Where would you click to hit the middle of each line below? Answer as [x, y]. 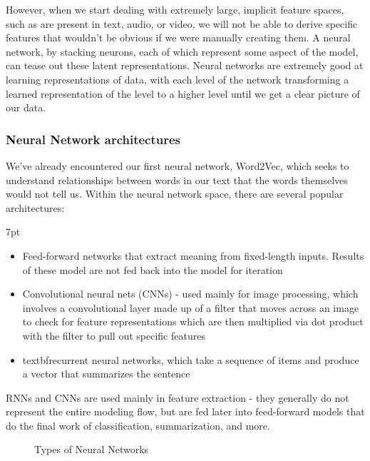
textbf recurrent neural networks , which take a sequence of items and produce [191, 359]
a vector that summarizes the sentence [106, 374]
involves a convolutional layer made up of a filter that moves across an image [191, 307]
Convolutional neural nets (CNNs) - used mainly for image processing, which [190, 294]
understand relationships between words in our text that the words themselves [177, 179]
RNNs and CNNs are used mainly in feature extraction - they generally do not [178, 397]
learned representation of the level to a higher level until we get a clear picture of [183, 93]
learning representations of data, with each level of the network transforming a [178, 79]
